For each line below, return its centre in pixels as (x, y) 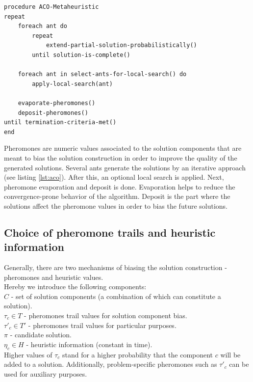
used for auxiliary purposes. (46, 373)
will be (230, 354)
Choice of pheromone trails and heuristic (110, 232)
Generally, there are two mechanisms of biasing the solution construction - (115, 267)
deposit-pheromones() (53, 113)
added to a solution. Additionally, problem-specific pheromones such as (111, 364)
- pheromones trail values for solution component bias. (106, 315)
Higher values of (28, 354)
